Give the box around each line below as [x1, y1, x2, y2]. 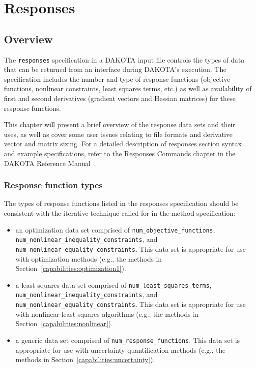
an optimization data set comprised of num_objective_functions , [15, 224, 215, 234]
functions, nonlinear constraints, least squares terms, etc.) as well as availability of [4, 83, 252, 94]
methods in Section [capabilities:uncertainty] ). [15, 354, 155, 365]
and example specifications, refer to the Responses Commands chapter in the [4, 148, 235, 158]
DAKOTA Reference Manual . [4, 158, 96, 168]
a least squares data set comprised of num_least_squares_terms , [15, 279, 212, 290]
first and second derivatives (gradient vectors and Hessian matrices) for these [4, 93, 236, 103]
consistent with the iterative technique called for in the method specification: [4, 207, 235, 218]
